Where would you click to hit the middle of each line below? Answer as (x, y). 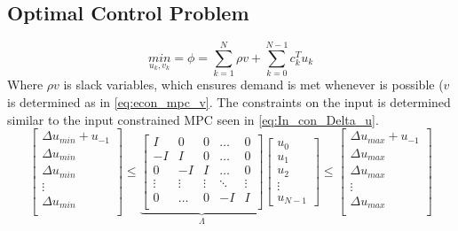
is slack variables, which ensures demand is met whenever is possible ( (253, 85)
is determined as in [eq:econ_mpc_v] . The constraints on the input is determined (229, 101)
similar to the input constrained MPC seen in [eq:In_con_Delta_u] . (193, 119)
